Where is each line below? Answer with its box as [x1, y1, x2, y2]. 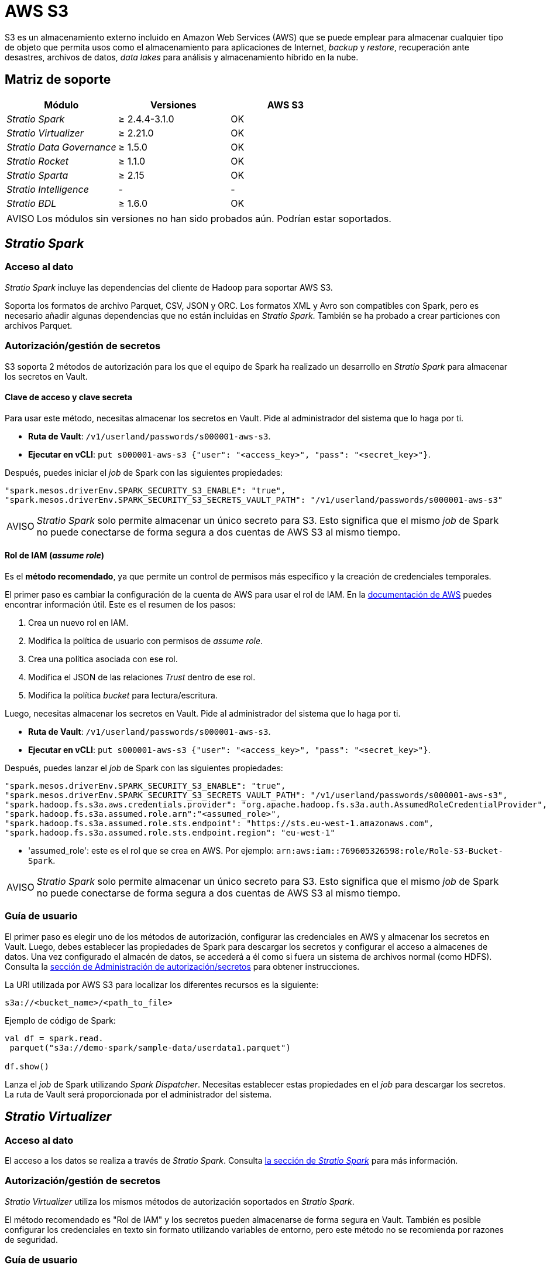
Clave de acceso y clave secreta [5, 392, 132, 403]
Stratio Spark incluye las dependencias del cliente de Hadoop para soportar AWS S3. [5, 282, 333, 292]
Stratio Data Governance [6, 141, 116, 153]
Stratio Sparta [6, 169, 68, 181]
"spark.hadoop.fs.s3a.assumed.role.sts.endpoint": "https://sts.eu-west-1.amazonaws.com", [5, 819, 434, 828]
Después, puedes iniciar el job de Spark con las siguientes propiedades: [5, 467, 283, 478]
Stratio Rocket [6, 155, 69, 167]
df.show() [5, 1061, 49, 1071]
